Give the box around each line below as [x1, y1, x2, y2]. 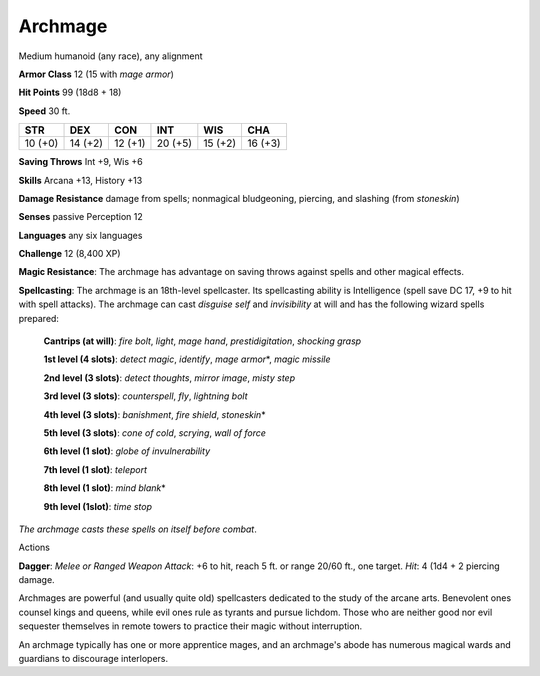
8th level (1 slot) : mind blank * [43, 482, 167, 494]
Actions [18, 541, 50, 554]
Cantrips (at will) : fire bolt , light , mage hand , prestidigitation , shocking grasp [43, 335, 362, 347]
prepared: [18, 312, 60, 324]
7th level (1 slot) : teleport [43, 463, 148, 475]
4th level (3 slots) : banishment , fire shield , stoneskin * [43, 408, 266, 420]
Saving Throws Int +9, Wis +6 [18, 156, 144, 168]
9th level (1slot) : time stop [43, 500, 152, 512]
